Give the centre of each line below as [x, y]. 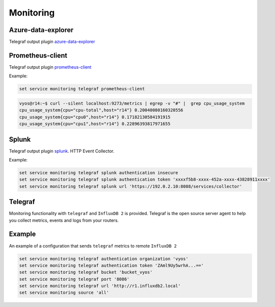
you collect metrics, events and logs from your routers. [64, 220]
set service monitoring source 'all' [64, 293]
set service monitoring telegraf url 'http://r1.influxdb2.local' [100, 286]
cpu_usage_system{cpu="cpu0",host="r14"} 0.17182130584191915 [95, 117]
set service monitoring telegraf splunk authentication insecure [99, 172]
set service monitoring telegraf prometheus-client [82, 89]
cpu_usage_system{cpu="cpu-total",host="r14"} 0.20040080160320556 [101, 110]
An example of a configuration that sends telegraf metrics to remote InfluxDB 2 [93, 246]
